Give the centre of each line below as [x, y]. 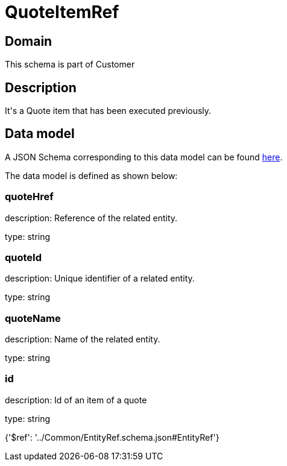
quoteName [33, 318]
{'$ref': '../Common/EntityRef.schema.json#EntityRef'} [112, 437]
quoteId [24, 257]
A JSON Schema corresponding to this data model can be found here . [144, 157]
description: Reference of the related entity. [91, 218]
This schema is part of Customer [70, 65]
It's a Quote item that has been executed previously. [108, 111]
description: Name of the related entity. [83, 339]
